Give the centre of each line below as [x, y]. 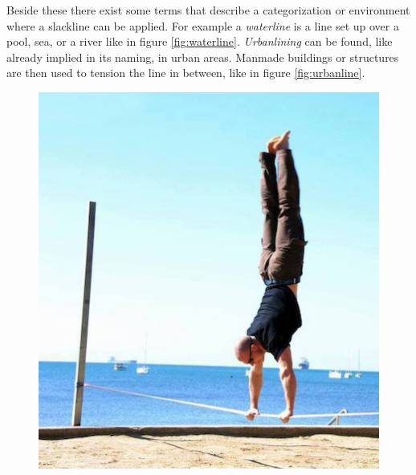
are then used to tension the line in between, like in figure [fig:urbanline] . [186, 73]
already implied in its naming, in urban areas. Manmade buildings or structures [203, 57]
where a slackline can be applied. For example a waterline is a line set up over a [203, 25]
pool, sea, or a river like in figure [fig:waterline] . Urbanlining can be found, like [200, 41]
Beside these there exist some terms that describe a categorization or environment [208, 10]
